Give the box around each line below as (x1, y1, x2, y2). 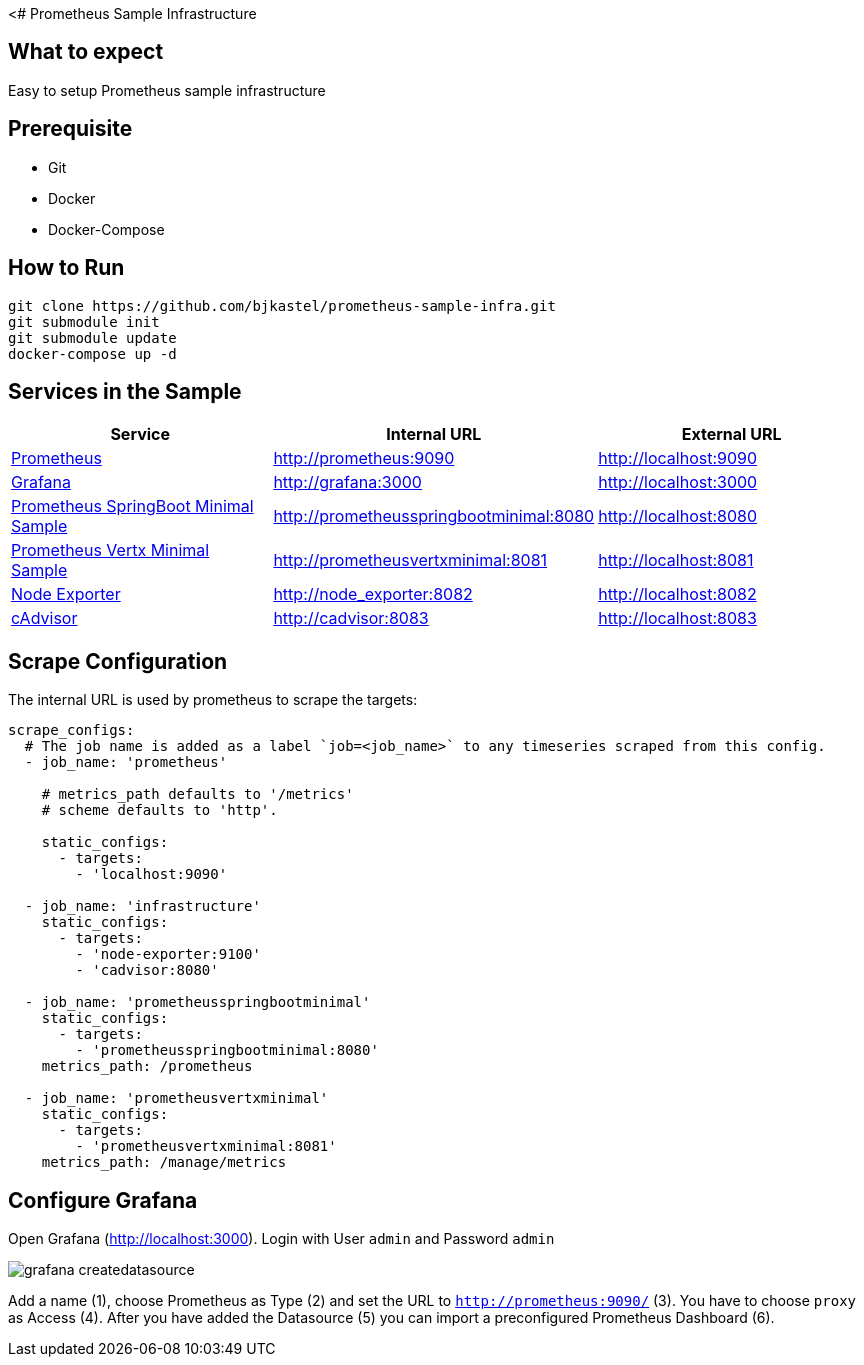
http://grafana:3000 (273, 472, 422, 493)
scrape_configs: (8, 722, 135, 739)
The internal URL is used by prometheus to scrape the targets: (8, 691, 418, 709)
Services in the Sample (8, 378, 242, 404)
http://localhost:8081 (598, 550, 754, 571)
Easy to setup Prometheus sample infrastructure (8, 81, 326, 99)
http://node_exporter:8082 (273, 584, 473, 605)
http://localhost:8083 (598, 608, 757, 629)
